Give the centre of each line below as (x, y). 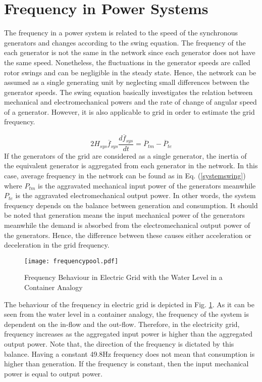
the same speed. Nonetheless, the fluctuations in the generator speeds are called (127, 62)
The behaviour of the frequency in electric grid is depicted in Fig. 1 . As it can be (129, 304)
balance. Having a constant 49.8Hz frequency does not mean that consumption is (129, 353)
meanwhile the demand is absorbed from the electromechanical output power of (127, 225)
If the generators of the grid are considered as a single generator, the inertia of (125, 155)
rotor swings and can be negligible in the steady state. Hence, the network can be (130, 72)
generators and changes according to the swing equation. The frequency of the (125, 42)
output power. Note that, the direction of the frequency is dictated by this (119, 343)
